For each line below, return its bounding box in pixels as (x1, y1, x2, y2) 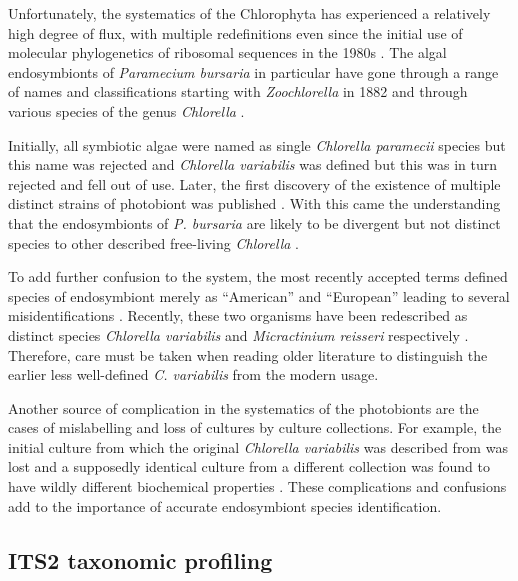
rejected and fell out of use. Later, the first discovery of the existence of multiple (8, 173, 501, 194)
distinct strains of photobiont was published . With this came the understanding (8, 193, 501, 214)
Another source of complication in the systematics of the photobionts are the (8, 397, 479, 418)
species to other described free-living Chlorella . (8, 232, 299, 253)
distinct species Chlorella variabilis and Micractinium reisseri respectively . (8, 324, 469, 345)
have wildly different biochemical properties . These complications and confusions (8, 476, 507, 497)
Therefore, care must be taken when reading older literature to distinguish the (8, 344, 488, 365)
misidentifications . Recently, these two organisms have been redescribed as (8, 305, 468, 326)
